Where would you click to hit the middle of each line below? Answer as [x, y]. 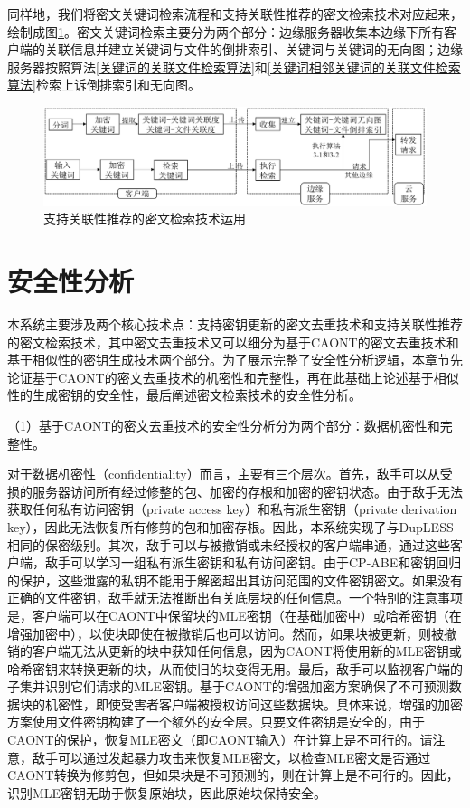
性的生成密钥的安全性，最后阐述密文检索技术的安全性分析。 [184, 395]
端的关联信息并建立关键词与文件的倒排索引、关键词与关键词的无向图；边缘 [241, 49]
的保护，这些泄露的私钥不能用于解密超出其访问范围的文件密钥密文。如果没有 [235, 580]
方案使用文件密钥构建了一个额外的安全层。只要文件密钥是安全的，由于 [216, 722]
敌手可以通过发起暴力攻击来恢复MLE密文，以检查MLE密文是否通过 [231, 757]
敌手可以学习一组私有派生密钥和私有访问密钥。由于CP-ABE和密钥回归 [253, 562]
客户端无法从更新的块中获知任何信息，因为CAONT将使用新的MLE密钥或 [247, 651]
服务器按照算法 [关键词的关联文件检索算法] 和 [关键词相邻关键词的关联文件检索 [234, 67]
